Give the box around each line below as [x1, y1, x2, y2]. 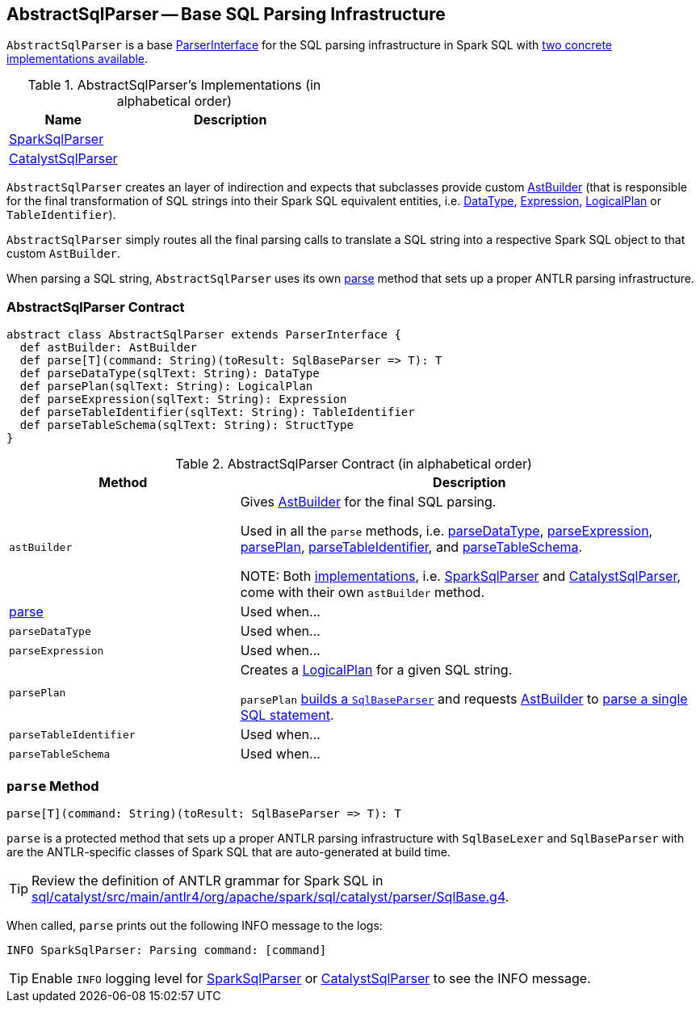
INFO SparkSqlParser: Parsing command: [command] [6, 943, 327, 956]
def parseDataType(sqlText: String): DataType [19, 367, 320, 380]
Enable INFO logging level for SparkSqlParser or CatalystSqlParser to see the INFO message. [31, 969, 591, 986]
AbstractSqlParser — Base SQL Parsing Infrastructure [6, 4, 446, 24]
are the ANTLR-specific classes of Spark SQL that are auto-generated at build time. [6, 844, 451, 859]
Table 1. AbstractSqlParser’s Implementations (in [27, 77, 321, 94]
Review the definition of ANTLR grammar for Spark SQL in [31, 872, 384, 889]
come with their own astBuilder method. [240, 584, 484, 601]
